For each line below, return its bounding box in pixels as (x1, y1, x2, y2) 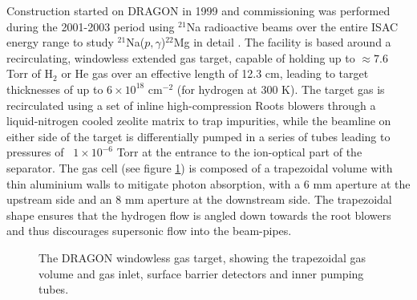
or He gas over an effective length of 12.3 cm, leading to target (61, 65, 369, 82)
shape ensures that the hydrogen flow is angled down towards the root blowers (6, 206, 391, 223)
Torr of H (6, 65, 54, 82)
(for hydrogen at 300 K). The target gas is (176, 80, 385, 97)
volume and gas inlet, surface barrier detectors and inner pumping (38, 265, 364, 282)
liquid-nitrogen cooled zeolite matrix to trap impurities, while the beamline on (6, 112, 391, 129)
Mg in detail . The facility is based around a (173, 34, 391, 51)
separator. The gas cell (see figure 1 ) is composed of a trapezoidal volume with (6, 159, 393, 176)
